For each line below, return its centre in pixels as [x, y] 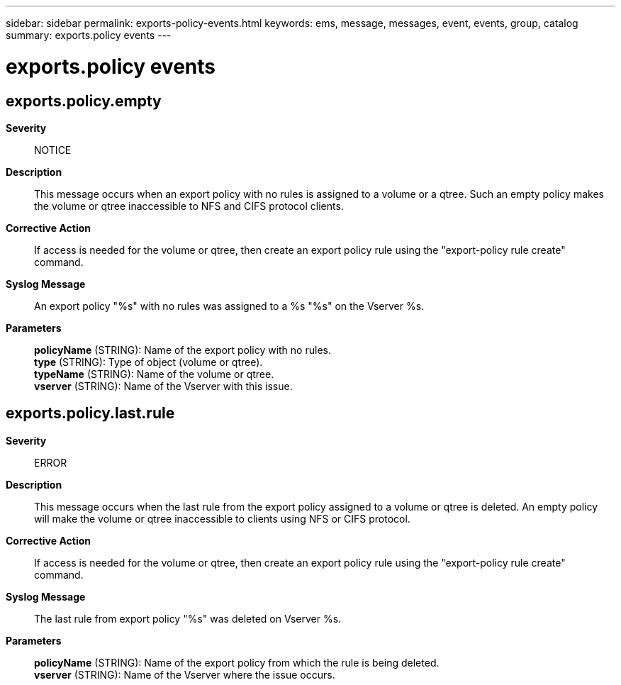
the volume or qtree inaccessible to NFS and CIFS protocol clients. [189, 206]
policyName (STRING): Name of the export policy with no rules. [183, 350]
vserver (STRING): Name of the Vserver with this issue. [163, 386]
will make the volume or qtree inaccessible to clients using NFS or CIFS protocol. [222, 518]
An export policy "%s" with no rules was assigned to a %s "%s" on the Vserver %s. [229, 306]
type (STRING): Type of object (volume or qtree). [149, 362]
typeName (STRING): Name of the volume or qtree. [154, 374]
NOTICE [53, 150]
